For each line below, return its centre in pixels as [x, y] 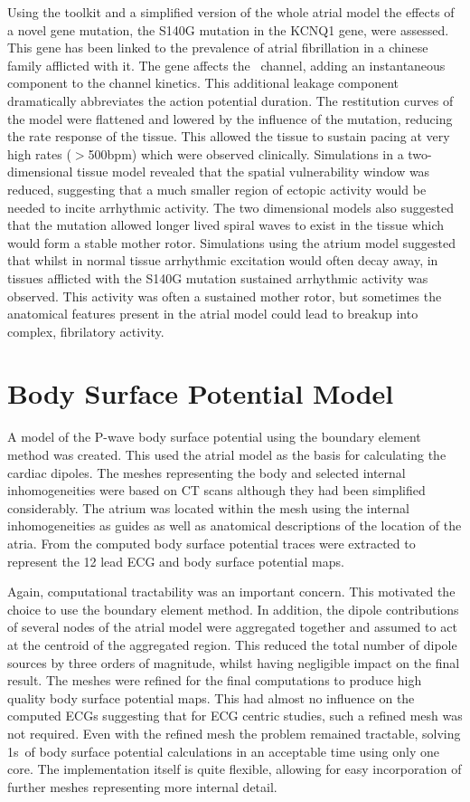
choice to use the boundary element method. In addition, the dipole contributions [233, 609]
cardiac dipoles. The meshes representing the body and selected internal [207, 472]
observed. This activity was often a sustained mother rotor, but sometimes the [225, 296]
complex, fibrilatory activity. [86, 331]
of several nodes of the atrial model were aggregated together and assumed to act [232, 627]
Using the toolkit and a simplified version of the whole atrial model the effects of [231, 12]
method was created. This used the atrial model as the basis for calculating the [227, 454]
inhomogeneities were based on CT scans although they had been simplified [216, 490]
